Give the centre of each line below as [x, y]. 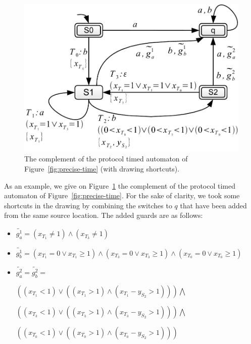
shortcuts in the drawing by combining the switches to [88, 205]
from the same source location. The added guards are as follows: [104, 215]
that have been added [213, 205]
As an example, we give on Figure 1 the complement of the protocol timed [120, 185]
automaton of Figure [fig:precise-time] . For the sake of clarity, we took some [122, 195]
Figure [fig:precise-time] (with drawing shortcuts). [102, 169]
